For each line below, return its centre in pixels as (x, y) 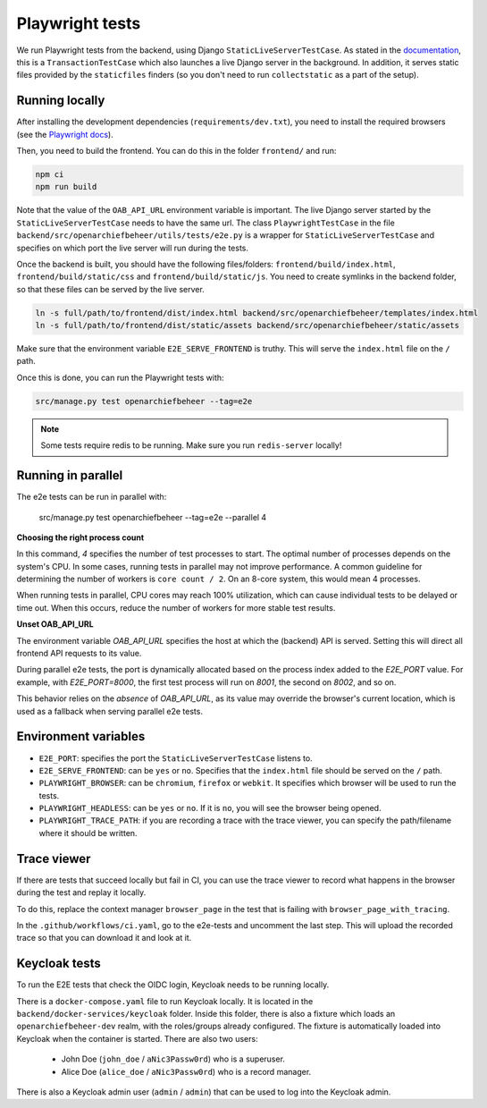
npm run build (66, 187)
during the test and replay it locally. (81, 892)
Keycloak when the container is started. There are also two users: (137, 1038)
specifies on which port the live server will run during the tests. (133, 248)
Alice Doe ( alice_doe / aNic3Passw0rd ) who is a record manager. (186, 1071)
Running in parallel (70, 475)
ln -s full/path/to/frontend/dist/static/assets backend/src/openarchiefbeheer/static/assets (248, 326)
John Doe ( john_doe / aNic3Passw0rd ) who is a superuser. (173, 1059)
